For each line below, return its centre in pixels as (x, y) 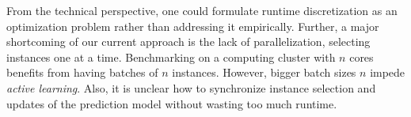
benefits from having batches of (82, 72)
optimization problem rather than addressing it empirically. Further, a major (193, 26)
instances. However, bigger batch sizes (264, 72)
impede (388, 72)
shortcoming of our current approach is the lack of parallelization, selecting (188, 42)
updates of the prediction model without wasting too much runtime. (172, 103)
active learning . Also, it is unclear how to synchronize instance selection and (191, 87)
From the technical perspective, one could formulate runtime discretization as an (202, 10)
